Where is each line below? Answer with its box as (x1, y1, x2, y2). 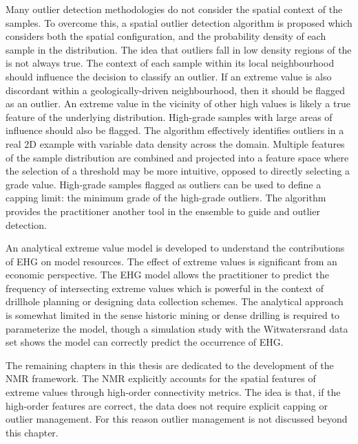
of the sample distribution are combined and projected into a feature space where (6, 150, 349, 164)
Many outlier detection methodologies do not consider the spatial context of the (6, 2, 343, 16)
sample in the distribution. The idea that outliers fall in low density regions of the (6, 42, 352, 56)
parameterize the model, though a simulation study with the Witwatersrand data (6, 321, 348, 335)
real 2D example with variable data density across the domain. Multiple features (6, 136, 345, 151)
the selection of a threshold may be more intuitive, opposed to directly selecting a (6, 164, 350, 178)
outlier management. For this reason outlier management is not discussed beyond (6, 412, 348, 426)
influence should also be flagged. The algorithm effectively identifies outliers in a (6, 123, 344, 137)
